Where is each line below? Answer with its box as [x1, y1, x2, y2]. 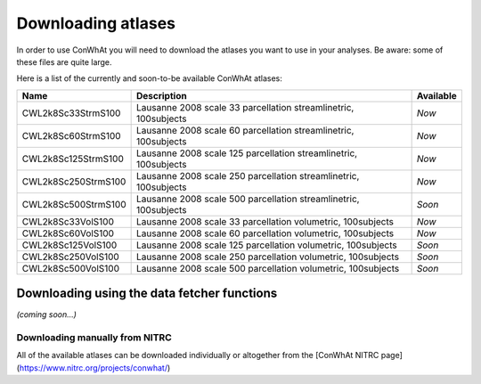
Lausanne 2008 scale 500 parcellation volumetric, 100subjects [135, 262, 400, 274]
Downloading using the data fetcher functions [16, 286, 278, 301]
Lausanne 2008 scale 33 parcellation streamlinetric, [135, 101, 355, 113]
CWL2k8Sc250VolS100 [21, 250, 119, 263]
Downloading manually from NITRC [16, 331, 173, 343]
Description [135, 89, 187, 102]
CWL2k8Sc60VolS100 [21, 227, 115, 240]
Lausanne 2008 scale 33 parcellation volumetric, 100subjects [135, 215, 394, 227]
